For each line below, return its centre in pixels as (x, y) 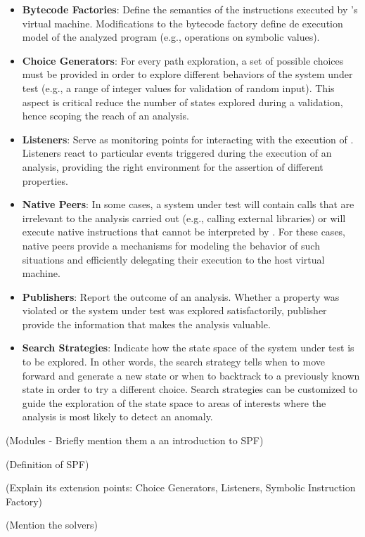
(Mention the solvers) (52, 525)
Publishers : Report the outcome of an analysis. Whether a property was (181, 296)
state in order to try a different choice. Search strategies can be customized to (190, 389)
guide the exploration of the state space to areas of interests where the (174, 402)
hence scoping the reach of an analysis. (105, 116)
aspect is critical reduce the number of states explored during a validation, (182, 102)
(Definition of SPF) (47, 464)
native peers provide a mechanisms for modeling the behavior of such (171, 245)
